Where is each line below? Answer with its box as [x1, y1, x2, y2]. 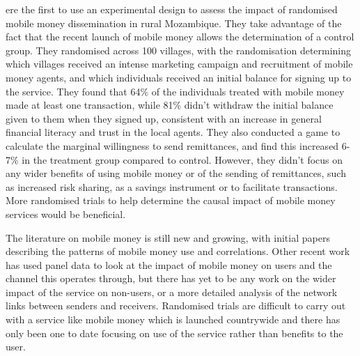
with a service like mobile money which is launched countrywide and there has [6, 312, 341, 327]
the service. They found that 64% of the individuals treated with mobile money [6, 84, 345, 98]
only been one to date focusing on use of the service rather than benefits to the [6, 325, 343, 340]
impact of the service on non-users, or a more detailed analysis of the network [6, 284, 338, 299]
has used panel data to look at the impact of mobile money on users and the [6, 257, 332, 272]
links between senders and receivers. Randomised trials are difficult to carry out [6, 298, 346, 313]
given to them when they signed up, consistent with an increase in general [6, 111, 322, 125]
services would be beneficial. [6, 206, 126, 221]
